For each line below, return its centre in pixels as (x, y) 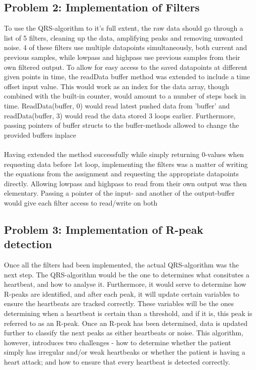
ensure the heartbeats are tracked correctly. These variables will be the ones (119, 303)
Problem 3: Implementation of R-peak (104, 229)
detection (28, 244)
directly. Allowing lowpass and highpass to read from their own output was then (126, 183)
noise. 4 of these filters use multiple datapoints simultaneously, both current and (126, 47)
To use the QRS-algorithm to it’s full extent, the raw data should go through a (124, 28)
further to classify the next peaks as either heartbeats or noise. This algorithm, (124, 333)
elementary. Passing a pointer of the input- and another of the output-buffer (119, 193)
